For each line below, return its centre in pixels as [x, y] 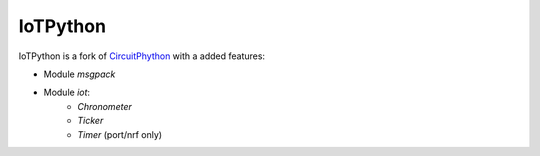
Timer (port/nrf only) [120, 134]
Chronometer [104, 106]
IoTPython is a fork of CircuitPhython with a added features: [141, 56]
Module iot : [66, 92]
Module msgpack [79, 74]
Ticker [90, 121]
